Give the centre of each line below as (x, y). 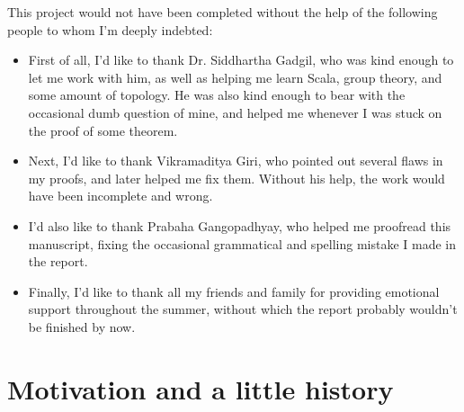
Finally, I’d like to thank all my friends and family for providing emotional (234, 291)
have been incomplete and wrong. (120, 196)
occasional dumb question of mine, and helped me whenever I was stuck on (235, 112)
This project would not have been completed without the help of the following (223, 12)
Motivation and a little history (201, 388)
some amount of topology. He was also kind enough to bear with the (217, 95)
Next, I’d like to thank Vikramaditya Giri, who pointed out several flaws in (236, 161)
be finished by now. (82, 326)
